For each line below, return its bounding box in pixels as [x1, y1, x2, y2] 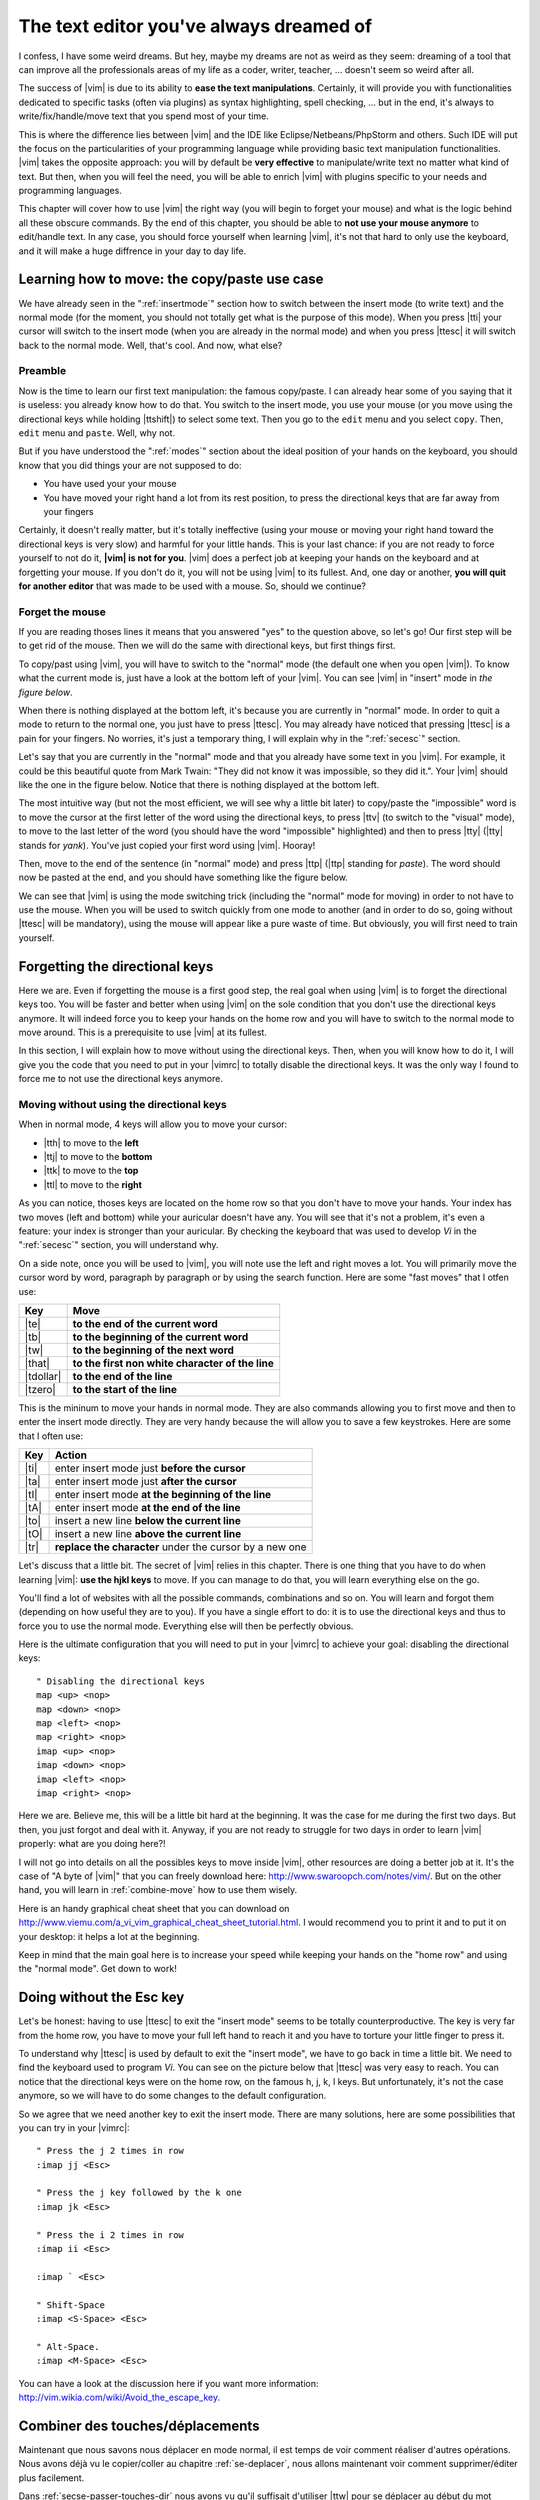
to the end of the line [72, 1369, 173, 1383]
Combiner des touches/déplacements [18, 2417, 260, 2434]
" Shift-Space [36, 2299, 105, 2310]
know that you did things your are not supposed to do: [18, 459, 242, 471]
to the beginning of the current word [72, 1330, 249, 1344]
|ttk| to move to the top [43, 1165, 139, 1177]
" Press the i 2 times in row [36, 2229, 185, 2240]
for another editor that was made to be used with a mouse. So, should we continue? [18, 580, 367, 592]
